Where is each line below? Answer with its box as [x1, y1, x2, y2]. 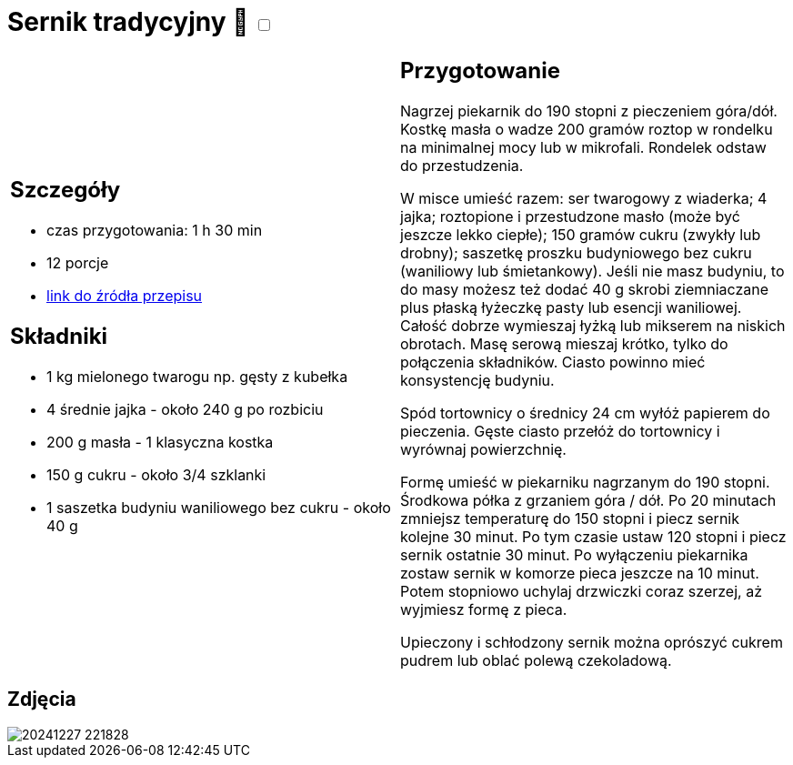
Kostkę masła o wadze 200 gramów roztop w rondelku [400, 119, 773, 138]
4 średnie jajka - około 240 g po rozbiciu [46, 400, 324, 419]
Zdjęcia [7, 688, 76, 711]
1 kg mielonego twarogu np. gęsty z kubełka [46, 367, 348, 387]
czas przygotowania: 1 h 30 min [46, 221, 263, 240]
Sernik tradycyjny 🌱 [7, 6, 249, 37]
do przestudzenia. [400, 156, 524, 175]
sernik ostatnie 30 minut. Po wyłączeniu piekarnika [400, 545, 748, 564]
